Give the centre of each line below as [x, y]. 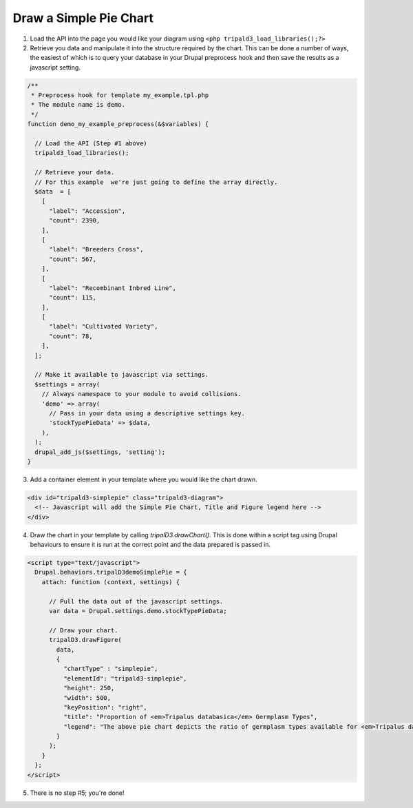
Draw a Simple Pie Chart [83, 18]
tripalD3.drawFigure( [85, 640]
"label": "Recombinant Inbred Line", [113, 288]
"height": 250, [89, 688]
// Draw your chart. [84, 630]
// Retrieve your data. [75, 173]
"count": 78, [71, 336]
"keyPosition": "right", [105, 707]
